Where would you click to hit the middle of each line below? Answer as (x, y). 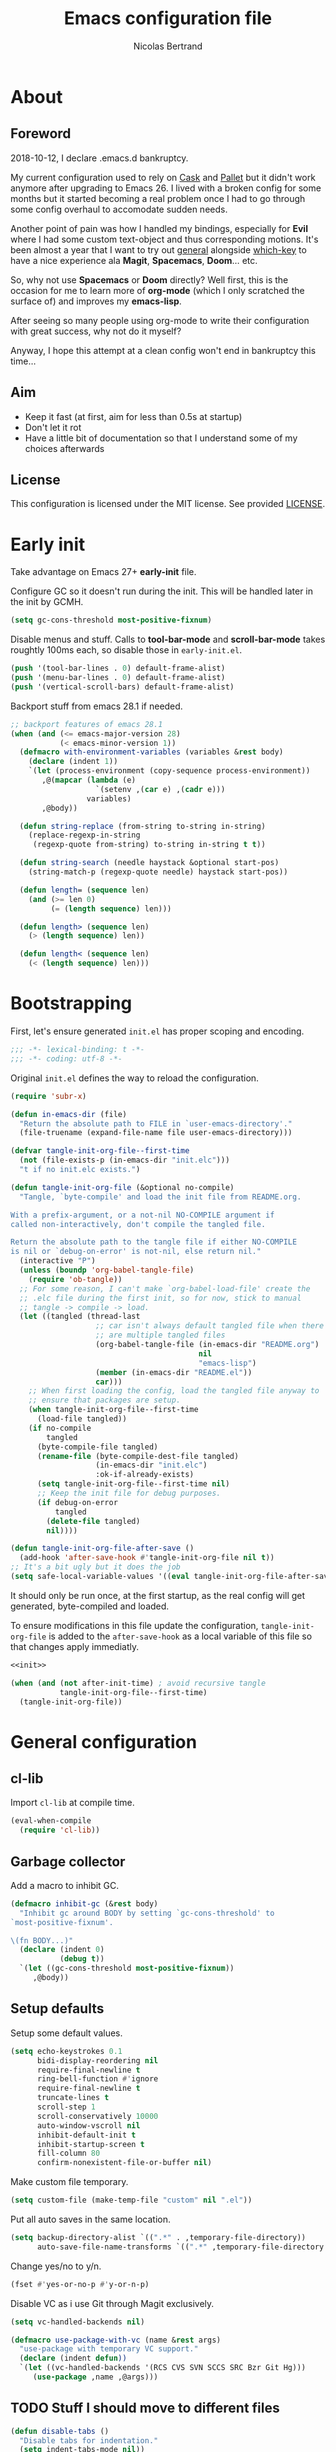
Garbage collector (68, 1861)
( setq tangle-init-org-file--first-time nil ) (133, 1484)
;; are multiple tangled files (160, 1335)
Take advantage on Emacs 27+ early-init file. (103, 572)
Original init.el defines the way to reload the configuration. (135, 1078)
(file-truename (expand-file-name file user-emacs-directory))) (156, 1133)
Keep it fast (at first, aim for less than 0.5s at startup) (133, 416)
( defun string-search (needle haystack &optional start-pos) (149, 863)
